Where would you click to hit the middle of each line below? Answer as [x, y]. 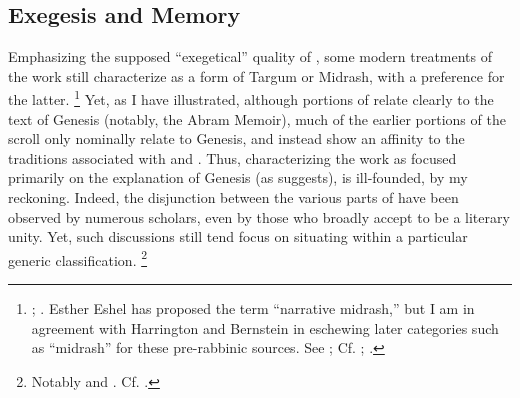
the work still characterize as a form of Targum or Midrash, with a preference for [256, 75]
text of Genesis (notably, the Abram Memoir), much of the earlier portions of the [257, 118]
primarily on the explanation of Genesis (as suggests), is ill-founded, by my [238, 177]
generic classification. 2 [78, 258]
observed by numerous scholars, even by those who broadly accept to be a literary [259, 216]
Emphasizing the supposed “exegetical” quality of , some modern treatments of [250, 56]
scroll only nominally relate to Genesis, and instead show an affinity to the [236, 138]
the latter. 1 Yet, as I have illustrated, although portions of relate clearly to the [251, 98]
